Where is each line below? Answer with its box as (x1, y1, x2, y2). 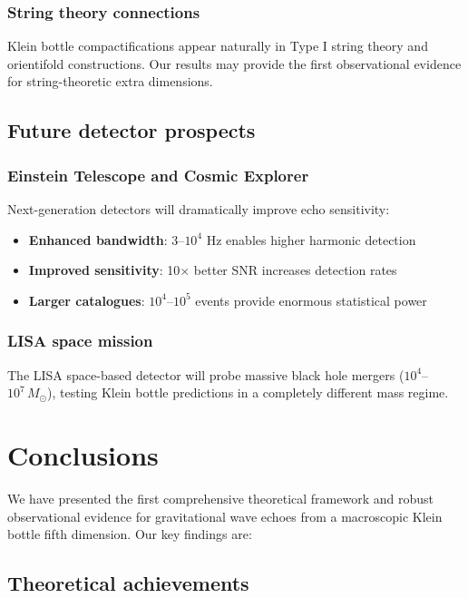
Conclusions (7, 436, 159, 473)
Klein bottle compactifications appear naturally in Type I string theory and (7, 36, 428, 55)
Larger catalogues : (28, 290, 145, 309)
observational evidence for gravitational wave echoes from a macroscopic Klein (7, 506, 443, 525)
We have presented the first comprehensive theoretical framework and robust (7, 488, 434, 507)
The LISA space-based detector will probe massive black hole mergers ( (7, 365, 405, 384)
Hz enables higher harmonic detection (206, 230, 416, 249)
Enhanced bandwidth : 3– (28, 230, 185, 249)
